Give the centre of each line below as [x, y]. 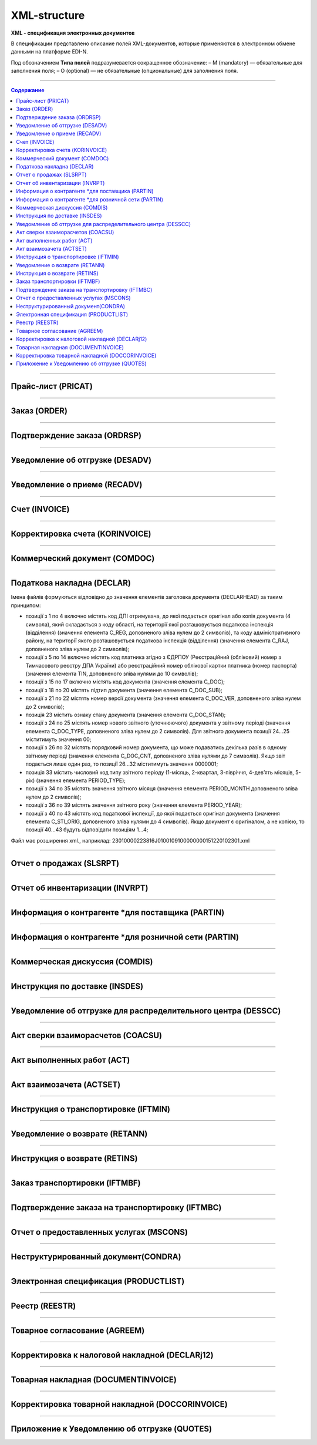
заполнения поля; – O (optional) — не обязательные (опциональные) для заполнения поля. [124, 71]
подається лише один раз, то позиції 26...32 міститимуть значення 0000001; [122, 764]
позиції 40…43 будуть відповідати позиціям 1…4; [87, 830]
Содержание [28, 90]
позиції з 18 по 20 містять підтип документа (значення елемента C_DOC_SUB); [124, 690]
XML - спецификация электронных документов [73, 33]
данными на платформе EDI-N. [49, 52]
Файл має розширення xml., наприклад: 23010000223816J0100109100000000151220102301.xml [130, 840]
